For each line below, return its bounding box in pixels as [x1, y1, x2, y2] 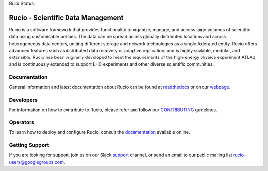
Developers [9, 96, 38, 103]
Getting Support [9, 142, 49, 149]
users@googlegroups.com [9, 159, 64, 165]
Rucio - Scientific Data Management [9, 13, 124, 22]
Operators [9, 119, 35, 126]
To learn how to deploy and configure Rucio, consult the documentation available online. [9, 129, 191, 135]
